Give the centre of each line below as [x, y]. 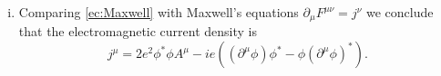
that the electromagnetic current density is [138, 31]
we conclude [400, 12]
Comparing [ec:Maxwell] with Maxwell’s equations [159, 12]
